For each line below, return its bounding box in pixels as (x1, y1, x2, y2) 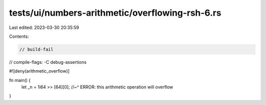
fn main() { (9, 77, 31, 83)
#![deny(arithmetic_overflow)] (9, 68, 70, 74)
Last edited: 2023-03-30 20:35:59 (9, 25, 79, 30)
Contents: (9, 33, 29, 39)
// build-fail (19, 47, 54, 52)
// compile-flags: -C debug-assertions (9, 59, 87, 65)
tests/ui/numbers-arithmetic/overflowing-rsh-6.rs (9, 7, 222, 18)
